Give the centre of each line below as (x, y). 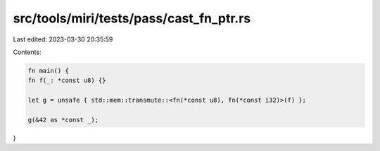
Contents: (27, 52)
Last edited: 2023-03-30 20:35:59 (63, 39)
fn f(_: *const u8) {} (67, 80)
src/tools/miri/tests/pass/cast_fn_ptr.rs (132, 18)
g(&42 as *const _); (63, 120)
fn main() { (49, 71)
